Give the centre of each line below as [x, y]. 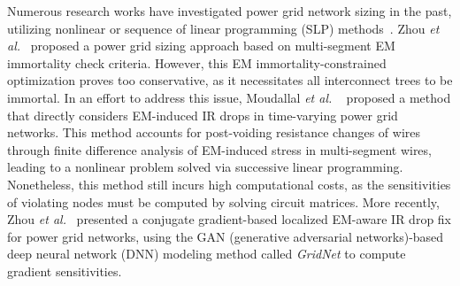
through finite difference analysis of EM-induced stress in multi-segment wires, [219, 149]
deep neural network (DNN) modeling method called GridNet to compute [207, 254]
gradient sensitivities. [65, 271]
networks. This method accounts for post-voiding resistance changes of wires [214, 132]
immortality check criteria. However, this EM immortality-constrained [197, 62]
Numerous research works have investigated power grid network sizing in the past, [230, 11]
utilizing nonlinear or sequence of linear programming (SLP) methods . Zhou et [223, 28]
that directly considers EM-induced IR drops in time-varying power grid [203, 115]
